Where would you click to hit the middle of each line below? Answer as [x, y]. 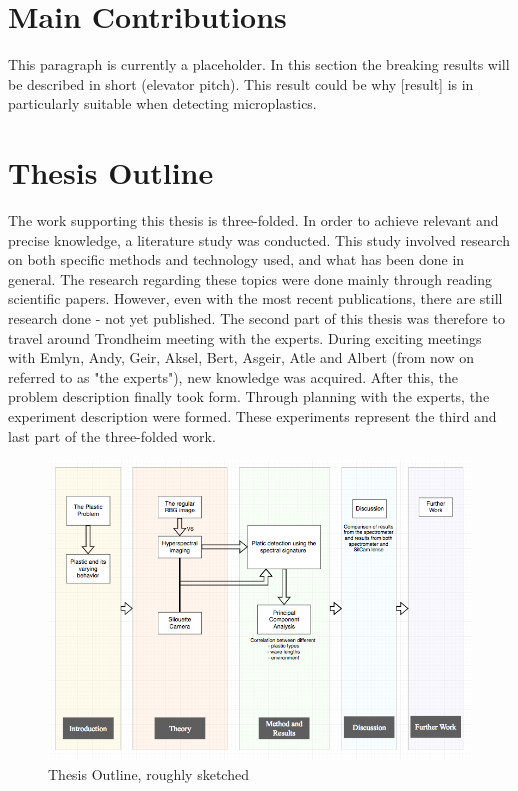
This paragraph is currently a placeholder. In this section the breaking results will [259, 64]
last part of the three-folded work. [112, 435]
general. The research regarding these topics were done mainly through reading [250, 278]
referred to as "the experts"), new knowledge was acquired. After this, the [233, 376]
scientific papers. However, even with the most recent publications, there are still [255, 298]
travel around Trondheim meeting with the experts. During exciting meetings [245, 337]
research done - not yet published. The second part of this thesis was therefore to [256, 318]
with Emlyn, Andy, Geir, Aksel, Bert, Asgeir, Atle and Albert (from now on [241, 357]
